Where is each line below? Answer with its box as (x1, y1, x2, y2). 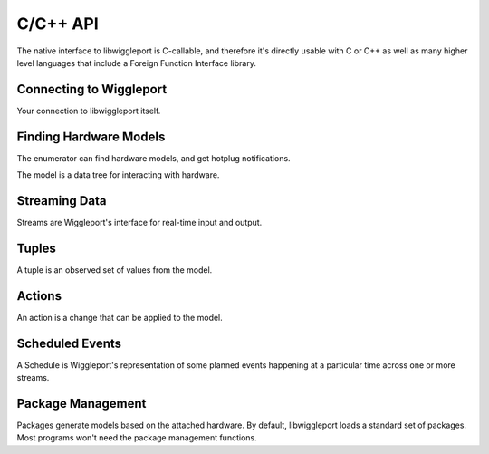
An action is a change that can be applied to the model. (16, 312, 224, 323)
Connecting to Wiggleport (16, 82, 168, 97)
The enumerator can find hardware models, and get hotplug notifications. (16, 152, 291, 163)
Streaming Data (16, 193, 107, 208)
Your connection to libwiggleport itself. (16, 105, 161, 116)
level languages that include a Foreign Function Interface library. (16, 57, 257, 68)
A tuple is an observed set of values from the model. (16, 264, 213, 275)
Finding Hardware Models (16, 129, 166, 144)
